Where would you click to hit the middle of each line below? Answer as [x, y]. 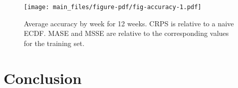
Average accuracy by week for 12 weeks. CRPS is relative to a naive [129, 23]
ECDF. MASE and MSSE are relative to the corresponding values [126, 33]
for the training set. [54, 43]
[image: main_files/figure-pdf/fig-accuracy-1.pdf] [113, 7]
